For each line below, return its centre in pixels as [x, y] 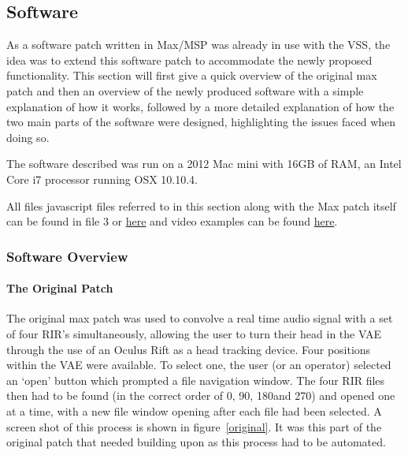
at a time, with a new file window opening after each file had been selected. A [194, 410]
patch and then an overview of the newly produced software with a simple [185, 90]
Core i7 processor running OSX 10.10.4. [102, 179]
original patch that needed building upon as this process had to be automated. [196, 442]
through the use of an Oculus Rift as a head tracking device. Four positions [189, 349]
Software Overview [67, 256]
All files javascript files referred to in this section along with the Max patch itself [201, 205]
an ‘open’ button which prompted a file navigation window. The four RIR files [196, 380]
